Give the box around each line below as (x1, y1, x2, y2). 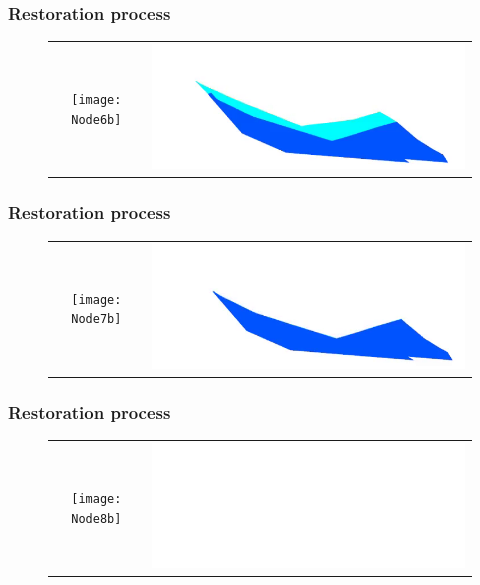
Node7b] (71, 312, 122, 327)
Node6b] (71, 112, 122, 127)
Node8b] (71, 511, 122, 526)
